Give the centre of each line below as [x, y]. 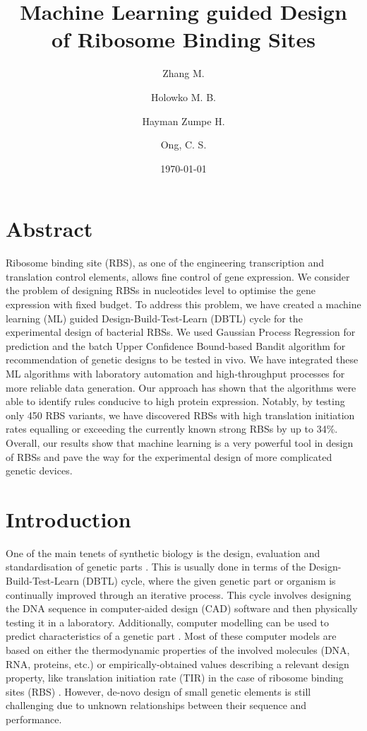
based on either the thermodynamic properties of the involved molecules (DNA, [178, 650]
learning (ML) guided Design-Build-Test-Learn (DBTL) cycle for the [154, 318]
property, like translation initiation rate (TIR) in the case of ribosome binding [175, 678]
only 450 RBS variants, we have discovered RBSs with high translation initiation [180, 415]
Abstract [49, 229]
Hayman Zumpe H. [183, 121]
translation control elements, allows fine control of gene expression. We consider [178, 276]
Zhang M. [183, 73]
